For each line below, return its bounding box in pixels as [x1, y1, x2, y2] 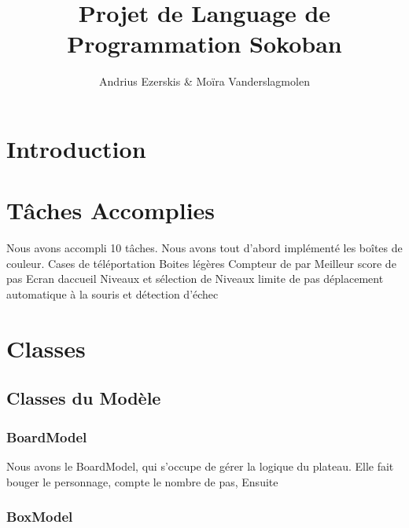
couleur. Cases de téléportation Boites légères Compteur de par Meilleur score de [6, 255, 396, 271]
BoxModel [6, 507, 73, 526]
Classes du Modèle [6, 386, 161, 410]
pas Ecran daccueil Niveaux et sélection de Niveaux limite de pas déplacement [6, 270, 384, 287]
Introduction [6, 132, 146, 164]
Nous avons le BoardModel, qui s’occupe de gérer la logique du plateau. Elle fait [6, 457, 394, 474]
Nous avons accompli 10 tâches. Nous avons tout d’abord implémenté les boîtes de [6, 240, 403, 256]
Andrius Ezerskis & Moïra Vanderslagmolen [99, 73, 310, 90]
